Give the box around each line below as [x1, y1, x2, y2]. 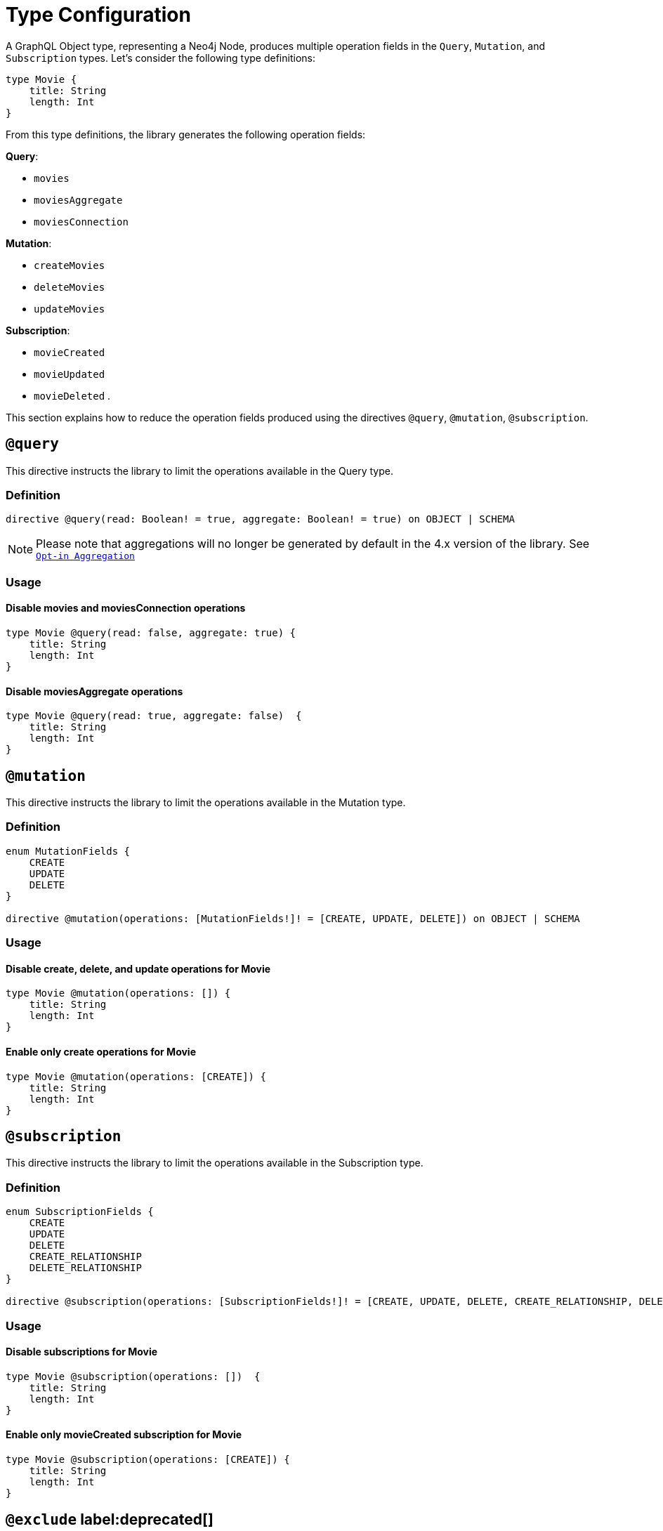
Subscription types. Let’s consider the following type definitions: [6, 51, 315, 64]
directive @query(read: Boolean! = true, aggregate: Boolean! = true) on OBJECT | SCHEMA [6, 513, 515, 525]
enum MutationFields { [6, 845, 131, 857]
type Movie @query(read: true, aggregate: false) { [6, 710, 302, 722]
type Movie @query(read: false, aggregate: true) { [6, 626, 296, 638]
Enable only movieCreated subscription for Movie [6, 1428, 242, 1441]
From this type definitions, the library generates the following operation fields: [6, 128, 366, 140]
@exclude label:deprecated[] [6, 1511, 214, 1529]
